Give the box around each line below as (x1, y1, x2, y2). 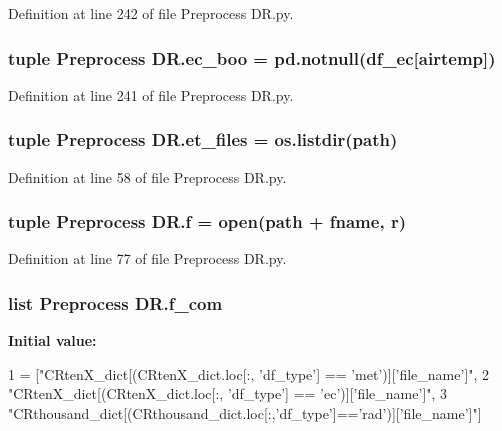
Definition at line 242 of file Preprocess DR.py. (8, 3, 294, 23)
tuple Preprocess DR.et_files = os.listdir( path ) (8, 127, 398, 152)
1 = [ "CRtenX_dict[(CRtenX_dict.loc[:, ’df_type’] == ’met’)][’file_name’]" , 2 (8, 363, 490, 384)
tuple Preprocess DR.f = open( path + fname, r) (8, 209, 406, 234)
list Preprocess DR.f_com (8, 290, 223, 315)
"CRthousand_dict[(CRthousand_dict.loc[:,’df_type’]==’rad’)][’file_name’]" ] (8, 403, 482, 424)
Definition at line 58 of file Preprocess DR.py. (8, 166, 287, 187)
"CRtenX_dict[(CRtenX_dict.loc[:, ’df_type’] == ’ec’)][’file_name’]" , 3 (8, 383, 448, 404)
